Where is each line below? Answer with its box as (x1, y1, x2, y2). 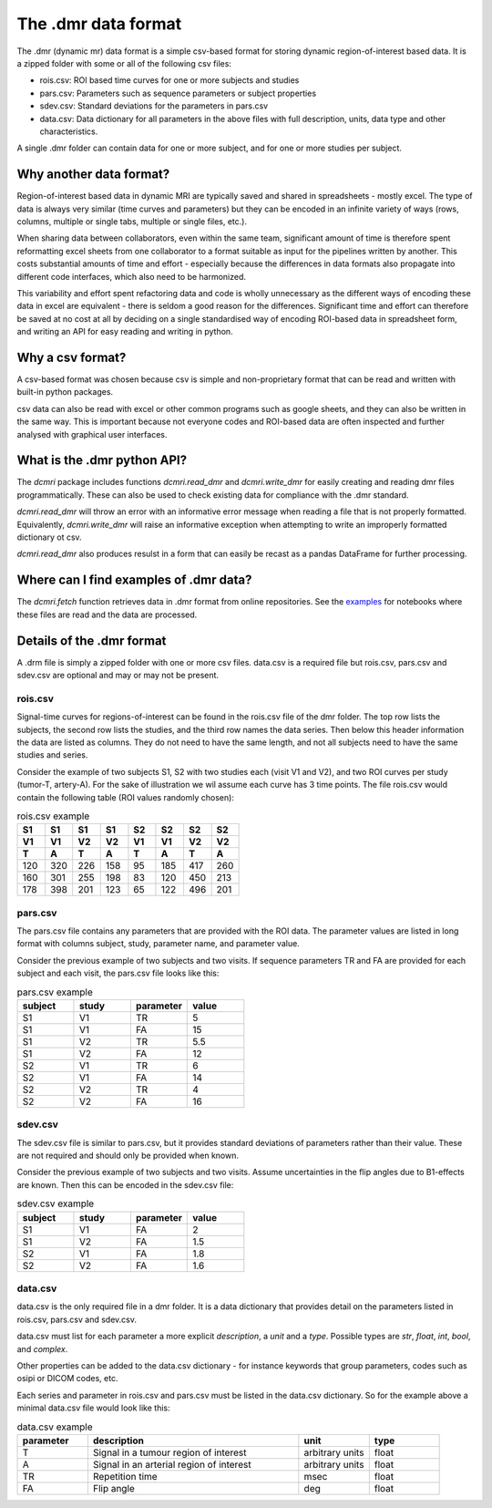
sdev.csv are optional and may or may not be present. (16, 670, 219, 681)
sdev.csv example (16, 1197, 95, 1210)
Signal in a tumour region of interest (92, 1446, 247, 1459)
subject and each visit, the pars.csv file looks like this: (16, 967, 220, 979)
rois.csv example (16, 810, 90, 822)
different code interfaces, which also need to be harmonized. (16, 271, 246, 282)
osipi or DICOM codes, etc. (16, 1373, 118, 1384)
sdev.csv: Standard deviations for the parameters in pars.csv (39, 100, 269, 111)
